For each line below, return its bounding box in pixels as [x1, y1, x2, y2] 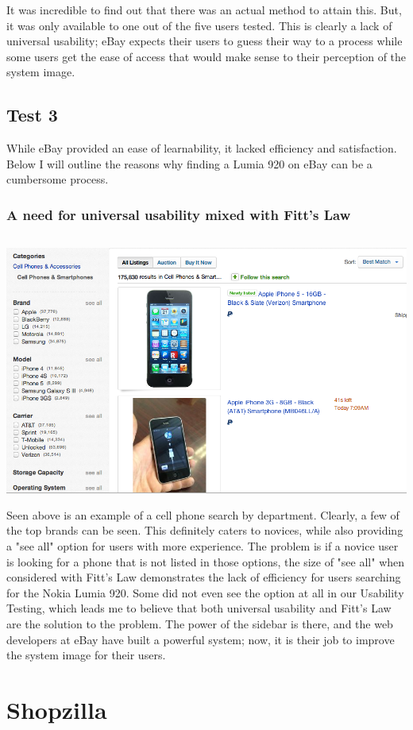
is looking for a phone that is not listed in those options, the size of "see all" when [6, 553, 405, 570]
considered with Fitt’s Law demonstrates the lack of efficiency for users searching [6, 569, 401, 585]
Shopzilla [6, 693, 107, 725]
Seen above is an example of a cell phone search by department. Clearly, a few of [6, 506, 399, 523]
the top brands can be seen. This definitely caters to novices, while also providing [6, 522, 403, 539]
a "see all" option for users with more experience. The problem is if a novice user [6, 537, 399, 554]
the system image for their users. [6, 647, 166, 663]
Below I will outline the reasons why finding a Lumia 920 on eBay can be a [6, 155, 372, 172]
